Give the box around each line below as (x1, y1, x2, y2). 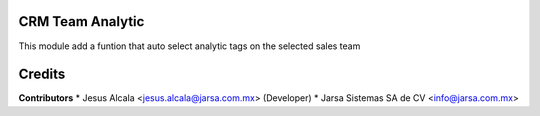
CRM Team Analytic (18, 13, 145, 30)
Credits (18, 66, 66, 83)
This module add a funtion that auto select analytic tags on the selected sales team (18, 40, 361, 52)
